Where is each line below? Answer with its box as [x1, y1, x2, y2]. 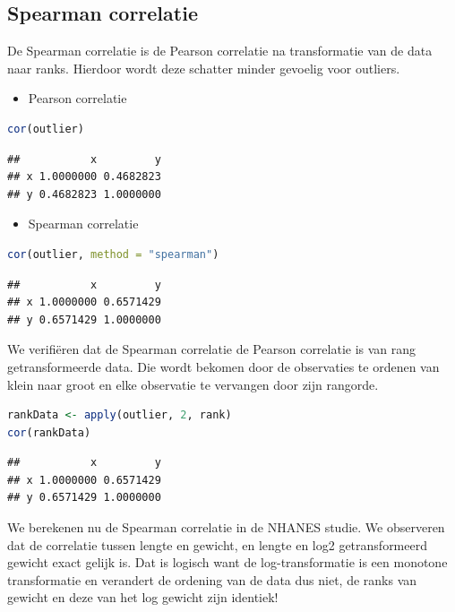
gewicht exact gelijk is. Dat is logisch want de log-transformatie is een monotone [7, 553, 448, 572]
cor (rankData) [7, 426, 91, 439]
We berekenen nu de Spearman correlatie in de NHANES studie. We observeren [7, 518, 445, 537]
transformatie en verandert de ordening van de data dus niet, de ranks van [7, 570, 417, 589]
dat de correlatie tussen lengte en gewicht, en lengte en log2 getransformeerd [7, 535, 427, 554]
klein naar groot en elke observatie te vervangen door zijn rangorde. [7, 375, 379, 393]
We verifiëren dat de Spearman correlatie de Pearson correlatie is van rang [7, 340, 416, 358]
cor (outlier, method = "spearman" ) [7, 247, 219, 261]
